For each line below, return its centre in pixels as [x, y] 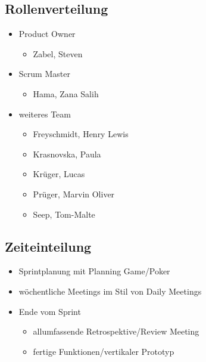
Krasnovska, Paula [67, 154]
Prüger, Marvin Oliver [74, 194]
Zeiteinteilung [48, 246]
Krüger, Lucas [59, 174]
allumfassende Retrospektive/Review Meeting [116, 331]
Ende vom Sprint [50, 311]
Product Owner [47, 34]
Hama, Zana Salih [66, 93]
